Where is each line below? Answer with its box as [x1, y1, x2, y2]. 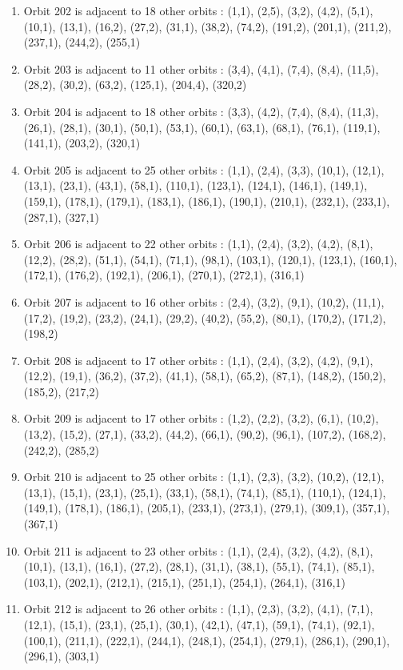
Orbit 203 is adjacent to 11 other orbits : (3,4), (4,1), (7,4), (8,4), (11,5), [23, 60, 379, 77]
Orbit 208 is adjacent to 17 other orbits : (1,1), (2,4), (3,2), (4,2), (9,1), [23, 351, 373, 368]
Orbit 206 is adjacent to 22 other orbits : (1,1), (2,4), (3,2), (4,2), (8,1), [23, 235, 373, 252]
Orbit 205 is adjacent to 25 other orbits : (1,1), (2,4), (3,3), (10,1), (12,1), [23, 161, 385, 178]
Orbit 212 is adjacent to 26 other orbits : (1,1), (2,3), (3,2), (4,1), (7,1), [23, 600, 373, 617]
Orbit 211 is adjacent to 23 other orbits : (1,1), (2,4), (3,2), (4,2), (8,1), [23, 542, 373, 559]
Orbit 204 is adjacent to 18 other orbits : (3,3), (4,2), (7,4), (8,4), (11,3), [23, 102, 379, 119]
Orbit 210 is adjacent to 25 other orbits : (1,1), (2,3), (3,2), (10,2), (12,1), [23, 468, 385, 485]
